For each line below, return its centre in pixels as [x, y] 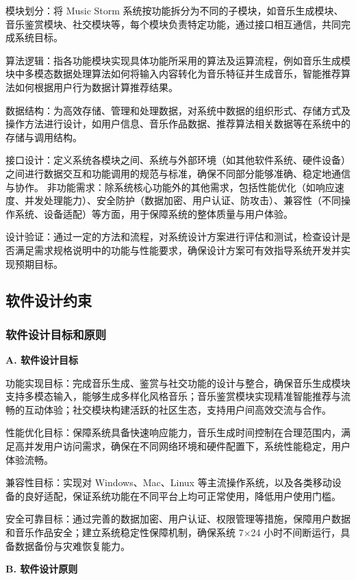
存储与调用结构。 [44, 137]
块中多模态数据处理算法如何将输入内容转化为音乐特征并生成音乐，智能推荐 [173, 74]
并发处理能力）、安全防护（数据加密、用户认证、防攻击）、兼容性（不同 [182, 200]
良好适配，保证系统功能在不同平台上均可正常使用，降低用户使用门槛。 [182, 495]
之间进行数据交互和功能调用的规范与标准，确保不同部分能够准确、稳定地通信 [178, 173]
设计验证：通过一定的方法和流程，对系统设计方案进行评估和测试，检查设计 [173, 237]
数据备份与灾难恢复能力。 [72, 545]
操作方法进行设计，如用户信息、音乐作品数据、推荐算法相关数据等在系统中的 [178, 124]
